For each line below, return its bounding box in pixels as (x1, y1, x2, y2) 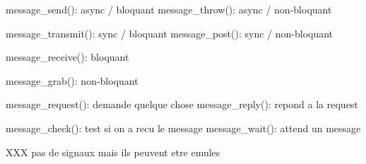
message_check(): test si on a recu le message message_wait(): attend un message (6, 120, 361, 135)
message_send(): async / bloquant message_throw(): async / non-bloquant (6, 2, 332, 16)
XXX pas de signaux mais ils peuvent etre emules (6, 144, 220, 159)
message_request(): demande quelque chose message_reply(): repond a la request (6, 97, 358, 112)
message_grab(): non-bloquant (6, 73, 138, 88)
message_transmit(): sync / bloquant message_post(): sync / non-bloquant (6, 25, 333, 40)
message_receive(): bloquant (6, 49, 129, 64)
